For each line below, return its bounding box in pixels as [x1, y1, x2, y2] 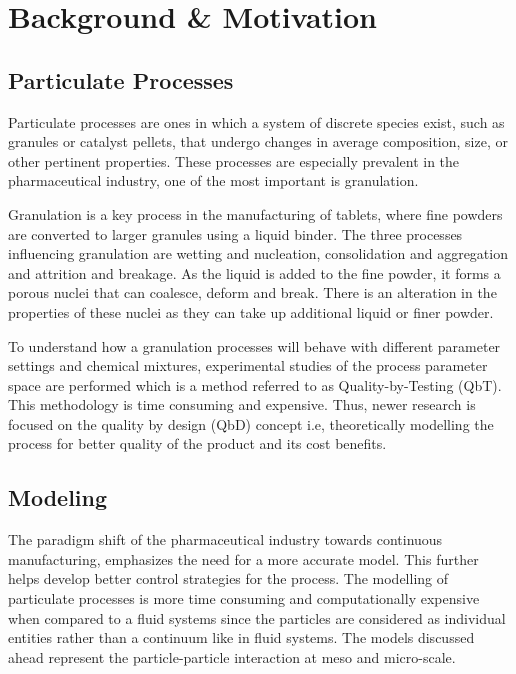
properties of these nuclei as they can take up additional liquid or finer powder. [8, 301, 494, 322]
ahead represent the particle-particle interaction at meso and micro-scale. [8, 646, 456, 667]
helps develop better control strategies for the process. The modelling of [8, 568, 449, 589]
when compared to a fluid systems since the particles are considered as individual [8, 607, 506, 628]
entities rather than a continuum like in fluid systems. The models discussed [8, 627, 475, 648]
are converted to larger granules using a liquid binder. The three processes [8, 223, 463, 244]
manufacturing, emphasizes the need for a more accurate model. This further [8, 548, 479, 569]
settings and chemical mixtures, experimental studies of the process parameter [8, 355, 488, 376]
